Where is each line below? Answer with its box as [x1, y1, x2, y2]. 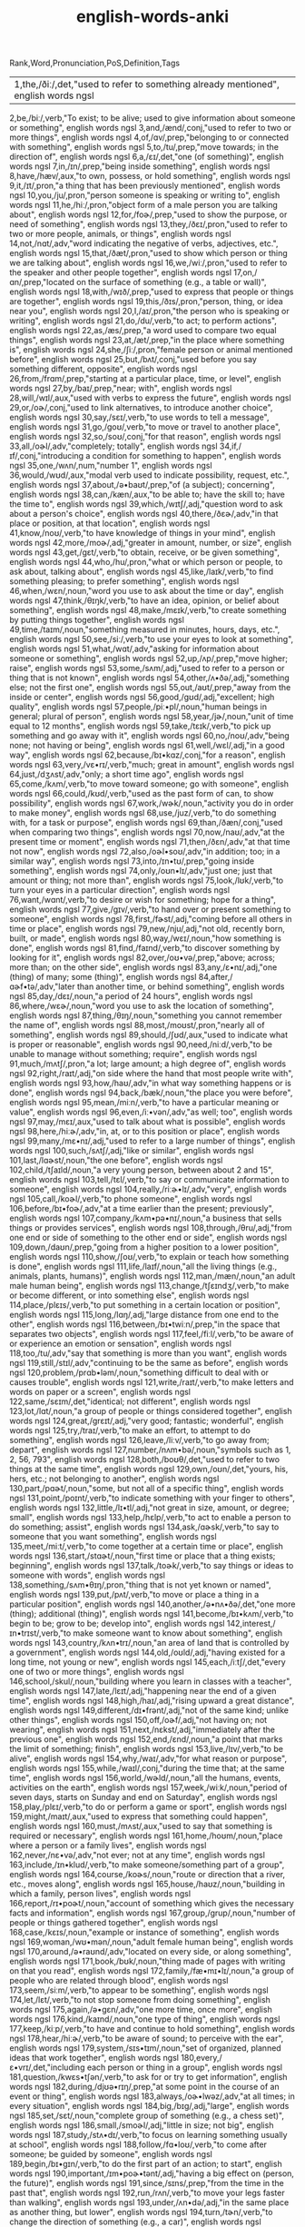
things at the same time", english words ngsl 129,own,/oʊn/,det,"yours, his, [9, 1464, 289, 1475]
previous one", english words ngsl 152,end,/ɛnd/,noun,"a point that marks [9, 1734, 283, 1745]
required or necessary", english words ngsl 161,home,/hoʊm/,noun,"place [9, 1830, 283, 1841]
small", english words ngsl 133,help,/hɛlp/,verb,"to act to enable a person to [9, 1512, 291, 1523]
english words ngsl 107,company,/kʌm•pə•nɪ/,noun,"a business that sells [9, 1212, 282, 1223]
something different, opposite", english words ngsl [9, 363, 198, 374]
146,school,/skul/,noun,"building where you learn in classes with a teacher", [9, 1676, 292, 1687]
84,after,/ [198, 972, 233, 983]
